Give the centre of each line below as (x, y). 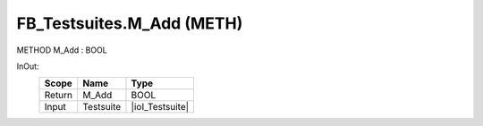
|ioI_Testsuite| (160, 107)
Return (59, 96)
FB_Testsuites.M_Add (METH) (130, 23)
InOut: (28, 66)
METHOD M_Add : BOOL (62, 50)
